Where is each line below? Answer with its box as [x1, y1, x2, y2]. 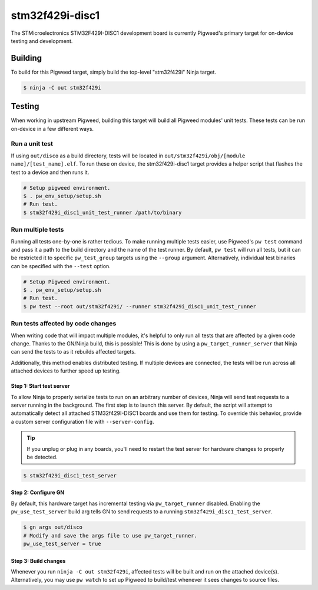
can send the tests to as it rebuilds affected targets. [11, 348, 136, 355]
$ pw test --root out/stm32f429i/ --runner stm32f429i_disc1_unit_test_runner [23, 303, 256, 309]
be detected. [26, 453, 58, 460]
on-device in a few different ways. [11, 125, 94, 132]
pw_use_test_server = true [23, 540, 101, 548]
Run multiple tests [11, 226, 64, 234]
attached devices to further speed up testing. [11, 367, 121, 374]
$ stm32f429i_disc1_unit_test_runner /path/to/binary [23, 209, 182, 216]
